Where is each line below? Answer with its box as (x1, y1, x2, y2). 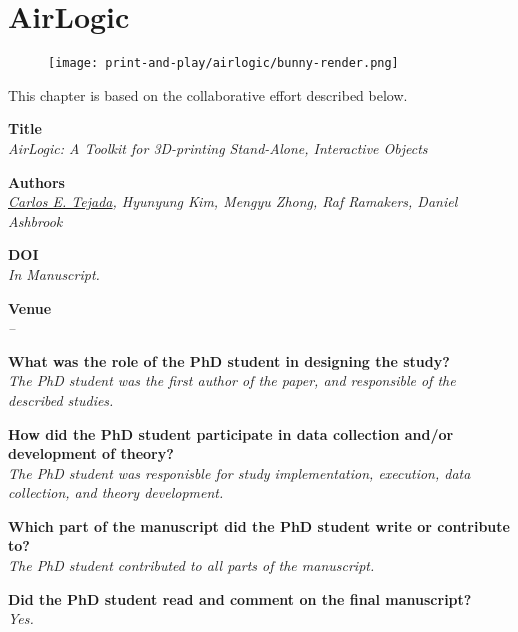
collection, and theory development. (8, 482, 224, 503)
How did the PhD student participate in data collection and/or (8, 423, 454, 444)
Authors (8, 171, 65, 192)
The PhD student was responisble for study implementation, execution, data (8, 462, 471, 483)
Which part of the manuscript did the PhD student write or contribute (8, 515, 510, 536)
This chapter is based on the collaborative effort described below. (8, 84, 408, 105)
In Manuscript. (8, 263, 100, 284)
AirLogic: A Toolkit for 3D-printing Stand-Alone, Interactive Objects (8, 137, 428, 158)
